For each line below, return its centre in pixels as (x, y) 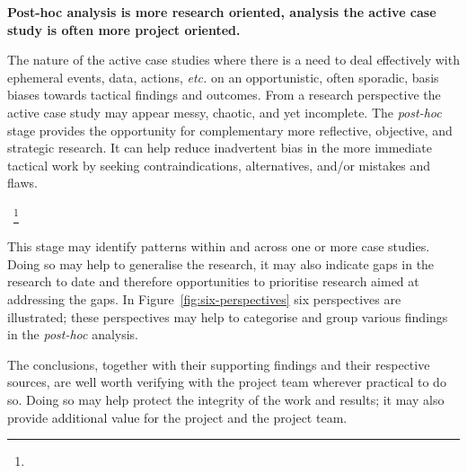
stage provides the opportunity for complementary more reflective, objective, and (230, 130)
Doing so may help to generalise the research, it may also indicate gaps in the (221, 263)
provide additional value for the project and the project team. (177, 417)
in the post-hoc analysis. (73, 334)
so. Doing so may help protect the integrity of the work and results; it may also (226, 399)
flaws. (22, 183)
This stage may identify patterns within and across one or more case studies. (219, 246)
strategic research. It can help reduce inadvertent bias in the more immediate (220, 148)
